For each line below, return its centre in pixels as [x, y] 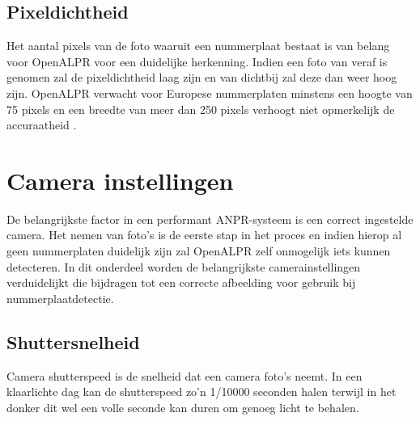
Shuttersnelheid [73, 341]
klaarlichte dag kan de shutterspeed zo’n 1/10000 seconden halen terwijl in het [202, 392]
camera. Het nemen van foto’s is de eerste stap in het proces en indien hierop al [204, 235]
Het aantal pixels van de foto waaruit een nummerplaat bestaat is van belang [198, 46]
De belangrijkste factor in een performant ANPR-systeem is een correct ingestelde [210, 219]
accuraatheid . [42, 125]
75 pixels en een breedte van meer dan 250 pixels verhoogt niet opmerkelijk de [201, 109]
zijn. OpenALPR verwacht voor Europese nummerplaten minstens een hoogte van [210, 93]
